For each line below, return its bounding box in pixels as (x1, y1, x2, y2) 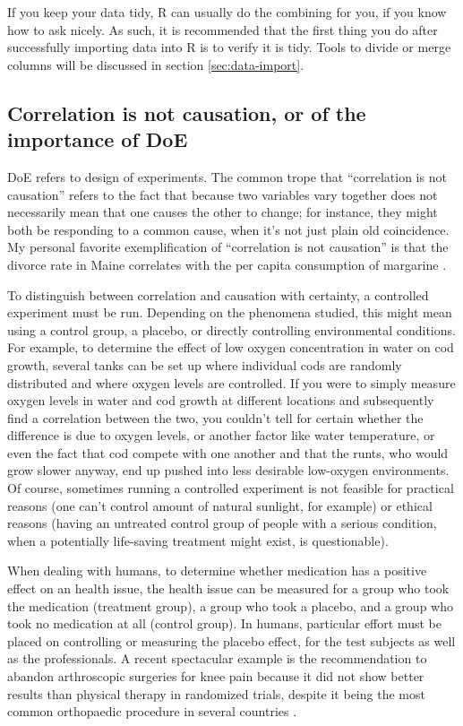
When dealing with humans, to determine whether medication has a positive (7, 561, 427, 580)
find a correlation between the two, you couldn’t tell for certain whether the (7, 408, 424, 427)
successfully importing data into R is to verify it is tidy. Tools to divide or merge (7, 38, 451, 56)
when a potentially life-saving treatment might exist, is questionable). (7, 531, 389, 549)
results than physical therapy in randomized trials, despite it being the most (7, 684, 425, 703)
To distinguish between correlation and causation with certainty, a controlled (7, 285, 429, 304)
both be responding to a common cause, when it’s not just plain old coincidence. (7, 220, 450, 238)
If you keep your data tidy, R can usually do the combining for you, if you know (7, 3, 447, 21)
